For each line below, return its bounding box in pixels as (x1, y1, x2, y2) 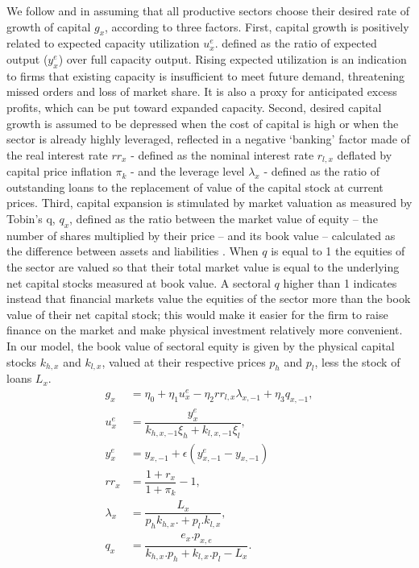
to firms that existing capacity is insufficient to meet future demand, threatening (6, 67, 404, 84)
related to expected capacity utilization (6, 35, 200, 52)
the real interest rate (6, 146, 108, 163)
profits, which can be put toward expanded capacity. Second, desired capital (6, 98, 382, 115)
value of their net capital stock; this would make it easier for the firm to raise (6, 305, 388, 322)
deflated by (337, 146, 392, 163)
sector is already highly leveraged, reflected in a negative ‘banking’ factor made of (6, 131, 410, 147)
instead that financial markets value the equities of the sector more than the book (6, 290, 411, 307)
